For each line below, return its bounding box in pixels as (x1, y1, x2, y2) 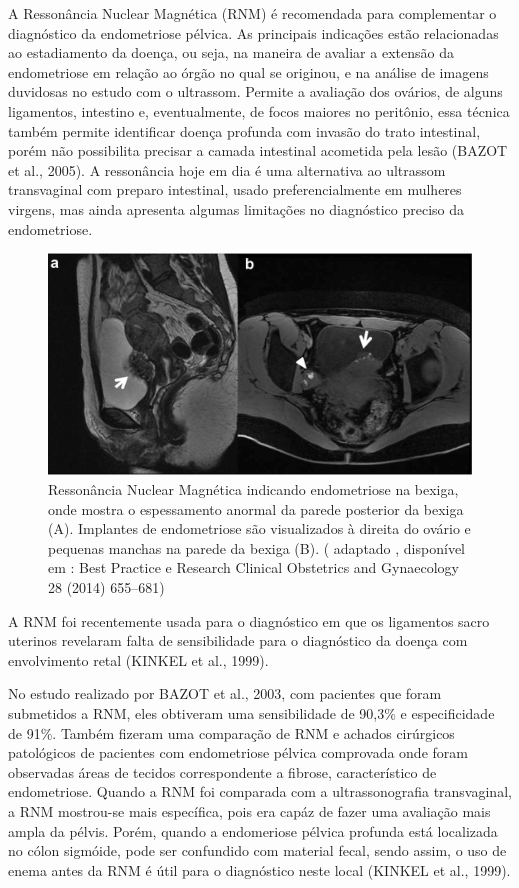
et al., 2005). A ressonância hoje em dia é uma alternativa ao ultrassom (8, 159, 446, 180)
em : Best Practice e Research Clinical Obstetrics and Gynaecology (48, 557, 459, 578)
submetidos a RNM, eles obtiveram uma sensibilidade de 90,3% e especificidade (8, 703, 495, 723)
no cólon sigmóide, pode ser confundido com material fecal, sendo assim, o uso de (8, 840, 507, 861)
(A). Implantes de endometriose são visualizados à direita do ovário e (48, 518, 471, 539)
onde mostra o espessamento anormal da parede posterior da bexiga (48, 498, 464, 519)
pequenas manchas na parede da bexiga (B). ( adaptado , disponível (48, 537, 465, 558)
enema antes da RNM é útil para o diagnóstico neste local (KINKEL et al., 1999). (8, 859, 511, 880)
